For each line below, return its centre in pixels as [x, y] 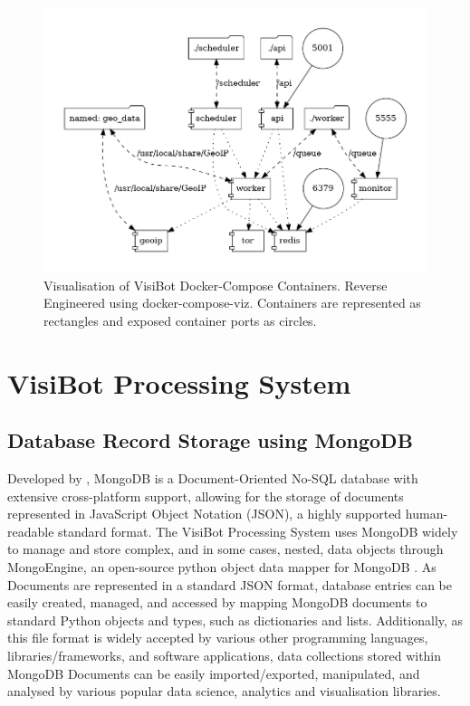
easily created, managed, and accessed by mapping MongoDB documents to [217, 602]
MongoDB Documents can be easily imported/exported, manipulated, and [214, 673]
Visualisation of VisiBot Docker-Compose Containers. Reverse [216, 285]
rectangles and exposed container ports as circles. [180, 320]
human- [427, 514]
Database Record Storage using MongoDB [210, 440]
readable [31, 531]
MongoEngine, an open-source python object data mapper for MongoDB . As [222, 567]
